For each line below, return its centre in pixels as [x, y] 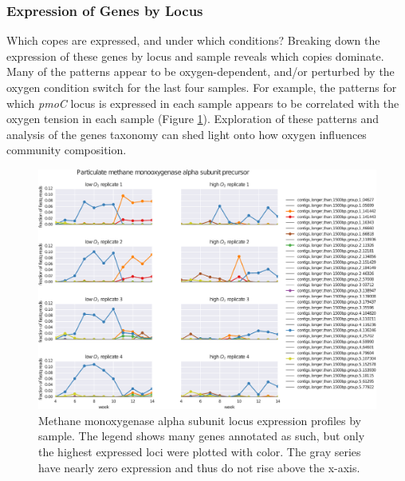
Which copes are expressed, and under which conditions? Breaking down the [193, 40]
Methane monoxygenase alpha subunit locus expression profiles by [200, 420]
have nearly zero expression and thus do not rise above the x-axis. [199, 467]
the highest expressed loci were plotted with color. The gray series [200, 451]
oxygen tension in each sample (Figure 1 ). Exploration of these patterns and [193, 119]
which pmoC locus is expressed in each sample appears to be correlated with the [203, 103]
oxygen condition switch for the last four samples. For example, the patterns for [202, 87]
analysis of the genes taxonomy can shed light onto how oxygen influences [187, 134]
